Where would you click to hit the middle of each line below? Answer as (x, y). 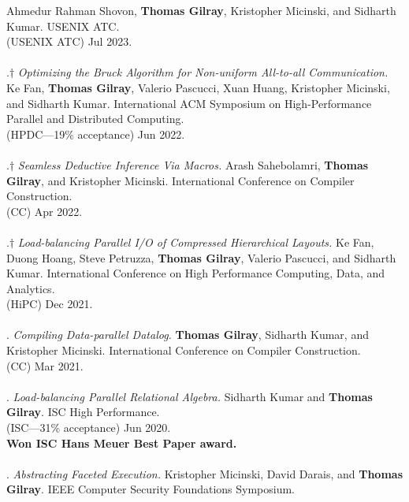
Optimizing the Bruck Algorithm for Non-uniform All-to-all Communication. (203, 72)
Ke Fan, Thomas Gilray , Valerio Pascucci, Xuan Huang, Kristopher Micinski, (198, 87)
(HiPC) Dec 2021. (50, 304)
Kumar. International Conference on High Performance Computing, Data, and (196, 273)
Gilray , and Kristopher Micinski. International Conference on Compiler (180, 180)
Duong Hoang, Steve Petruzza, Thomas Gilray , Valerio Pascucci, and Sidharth (201, 257)
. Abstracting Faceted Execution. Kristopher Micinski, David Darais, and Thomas (204, 473)
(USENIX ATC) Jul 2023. (69, 41)
